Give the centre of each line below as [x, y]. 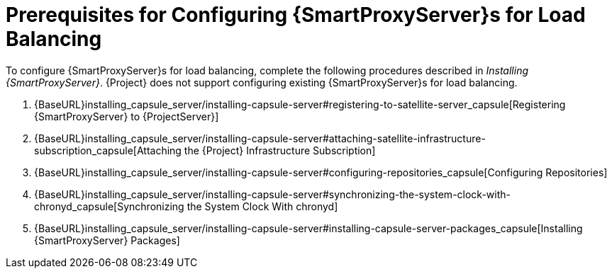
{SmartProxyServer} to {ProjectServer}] [127, 116]
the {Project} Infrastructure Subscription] [280, 150]
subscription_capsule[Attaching [108, 150]
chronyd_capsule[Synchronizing [109, 206]
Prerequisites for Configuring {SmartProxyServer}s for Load [296, 15]
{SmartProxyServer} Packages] [107, 240]
